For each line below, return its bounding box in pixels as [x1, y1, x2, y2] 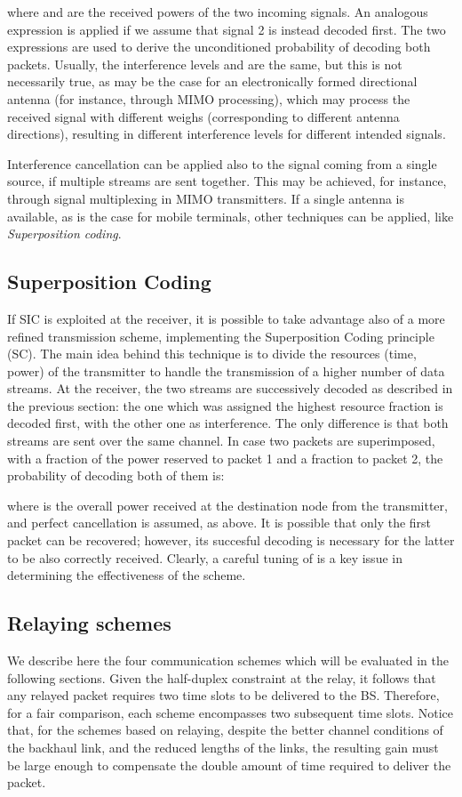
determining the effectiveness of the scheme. [7, 566, 246, 584]
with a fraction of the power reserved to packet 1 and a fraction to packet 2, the [7, 448, 443, 467]
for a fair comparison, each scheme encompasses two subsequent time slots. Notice [7, 703, 453, 721]
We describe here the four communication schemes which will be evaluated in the [7, 651, 449, 670]
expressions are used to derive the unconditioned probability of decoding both [7, 37, 431, 56]
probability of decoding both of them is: [7, 466, 225, 485]
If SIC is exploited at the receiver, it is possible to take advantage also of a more [7, 309, 445, 327]
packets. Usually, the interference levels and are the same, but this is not [7, 54, 402, 73]
